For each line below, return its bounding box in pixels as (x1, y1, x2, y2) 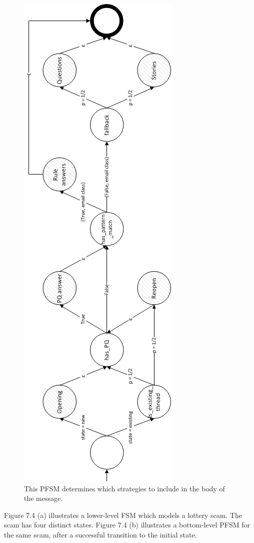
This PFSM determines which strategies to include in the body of (24, 483, 225, 493)
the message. (24, 493, 63, 503)
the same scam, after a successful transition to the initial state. (4, 529, 197, 539)
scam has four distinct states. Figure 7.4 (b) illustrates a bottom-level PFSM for (4, 519, 250, 530)
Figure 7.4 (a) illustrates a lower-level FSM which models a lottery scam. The (4, 509, 242, 520)
